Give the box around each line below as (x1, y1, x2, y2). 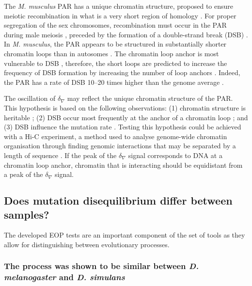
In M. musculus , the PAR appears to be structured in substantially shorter (4, 39, 227, 49)
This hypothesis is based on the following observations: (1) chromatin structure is (4, 102, 246, 112)
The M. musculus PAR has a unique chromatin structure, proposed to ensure (4, 1, 233, 11)
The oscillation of (4, 93, 56, 103)
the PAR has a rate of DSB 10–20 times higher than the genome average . (4, 77, 224, 87)
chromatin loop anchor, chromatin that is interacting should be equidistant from (4, 159, 243, 170)
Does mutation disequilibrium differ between (4, 193, 233, 208)
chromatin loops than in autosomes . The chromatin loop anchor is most (4, 48, 219, 58)
